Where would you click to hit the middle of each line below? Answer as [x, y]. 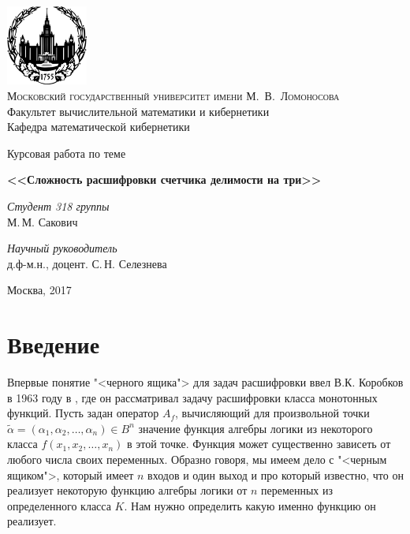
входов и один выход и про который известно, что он [276, 474]
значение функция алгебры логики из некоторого [255, 428]
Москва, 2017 [39, 290]
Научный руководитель [62, 248]
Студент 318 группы [58, 205]
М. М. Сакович [43, 221]
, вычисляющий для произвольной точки [272, 413]
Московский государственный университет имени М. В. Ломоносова [173, 95]
